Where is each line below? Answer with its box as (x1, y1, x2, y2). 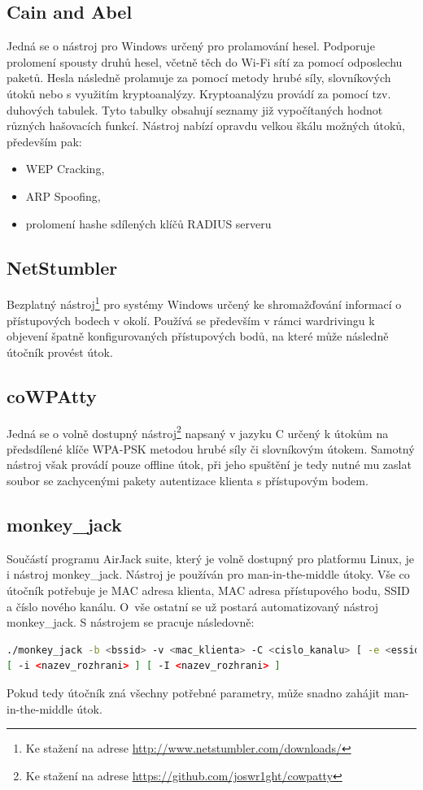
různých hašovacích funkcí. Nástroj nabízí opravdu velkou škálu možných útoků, (7, 117, 405, 134)
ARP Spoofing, (25, 187, 101, 204)
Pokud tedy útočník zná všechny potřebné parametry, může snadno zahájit (7, 684, 381, 701)
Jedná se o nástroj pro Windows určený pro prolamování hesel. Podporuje (7, 37, 375, 54)
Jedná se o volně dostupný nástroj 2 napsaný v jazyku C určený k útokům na (7, 422, 389, 441)
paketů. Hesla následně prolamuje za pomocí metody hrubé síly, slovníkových (7, 69, 391, 86)
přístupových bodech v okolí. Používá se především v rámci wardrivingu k (7, 311, 375, 328)
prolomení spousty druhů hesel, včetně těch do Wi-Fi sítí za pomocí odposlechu (7, 53, 403, 70)
